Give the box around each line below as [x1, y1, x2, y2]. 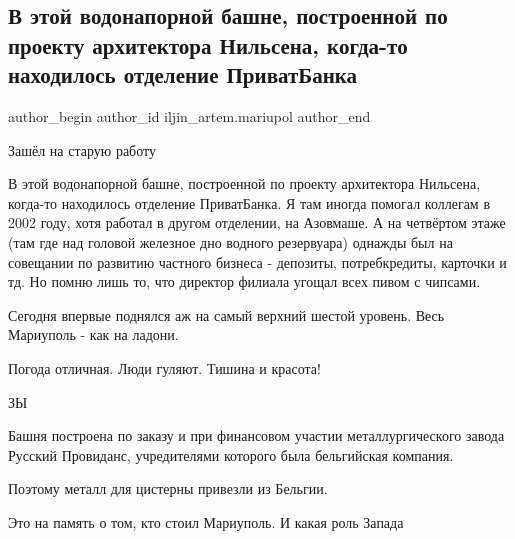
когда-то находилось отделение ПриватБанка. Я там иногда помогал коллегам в [8, 192, 491, 213]
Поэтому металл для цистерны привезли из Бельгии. [8, 478, 328, 499]
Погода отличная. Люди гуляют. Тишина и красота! [8, 357, 321, 378]
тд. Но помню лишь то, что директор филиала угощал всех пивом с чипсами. [8, 271, 481, 292]
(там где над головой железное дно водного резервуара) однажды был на [8, 231, 453, 252]
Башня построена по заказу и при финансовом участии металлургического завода [8, 425, 505, 446]
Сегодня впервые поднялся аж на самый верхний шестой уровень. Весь [8, 304, 445, 325]
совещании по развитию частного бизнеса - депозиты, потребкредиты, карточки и [8, 251, 507, 272]
